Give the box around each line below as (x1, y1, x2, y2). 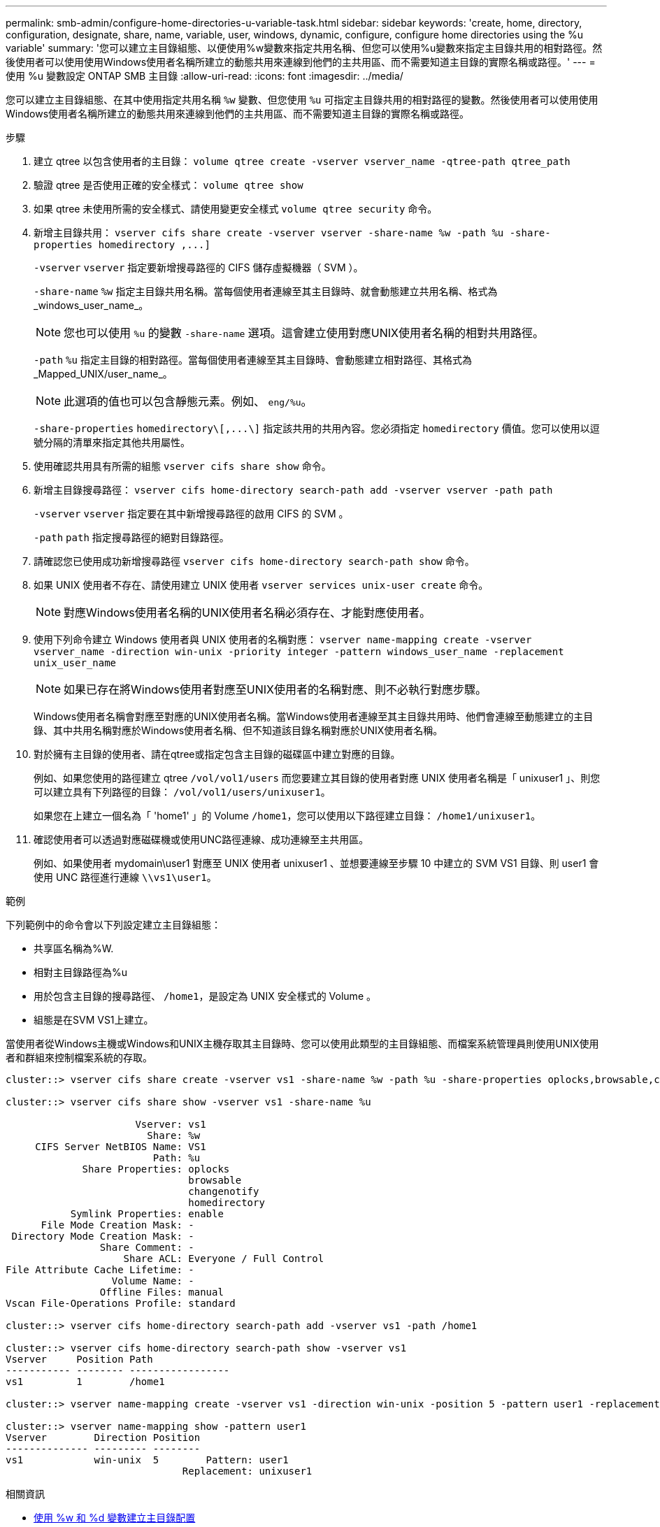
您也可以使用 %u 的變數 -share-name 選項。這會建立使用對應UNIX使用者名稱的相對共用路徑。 (64, 326, 545, 340)
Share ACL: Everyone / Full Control (123, 1253, 324, 1264)
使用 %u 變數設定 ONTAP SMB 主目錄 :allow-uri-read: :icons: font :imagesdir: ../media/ (6, 70, 403, 82)
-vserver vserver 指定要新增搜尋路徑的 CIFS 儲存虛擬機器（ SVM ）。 (34, 261, 364, 273)
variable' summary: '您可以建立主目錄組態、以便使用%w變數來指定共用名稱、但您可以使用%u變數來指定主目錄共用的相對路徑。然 (6, 42, 603, 54)
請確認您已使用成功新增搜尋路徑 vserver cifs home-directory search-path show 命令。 (34, 555, 475, 567)
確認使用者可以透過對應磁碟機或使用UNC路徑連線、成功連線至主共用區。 (34, 833, 369, 845)
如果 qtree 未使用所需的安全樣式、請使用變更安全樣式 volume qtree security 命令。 (34, 203, 438, 215)
